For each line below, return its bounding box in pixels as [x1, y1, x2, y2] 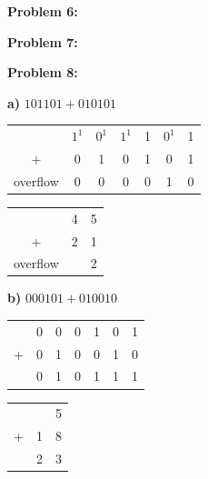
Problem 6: [7, 2, 78, 20]
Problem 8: [7, 63, 78, 82]
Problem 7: [7, 32, 78, 51]
